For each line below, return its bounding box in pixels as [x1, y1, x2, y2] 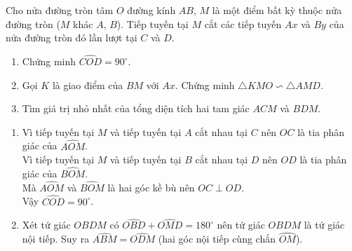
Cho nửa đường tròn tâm [6, 3, 114, 17]
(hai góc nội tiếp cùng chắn [158, 231, 276, 246]
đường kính [127, 3, 176, 17]
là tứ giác [304, 217, 345, 232]
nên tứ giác [217, 217, 265, 232]
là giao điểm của [52, 77, 123, 92]
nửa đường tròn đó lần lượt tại [6, 30, 137, 45]
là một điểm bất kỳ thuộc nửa [212, 3, 342, 17]
